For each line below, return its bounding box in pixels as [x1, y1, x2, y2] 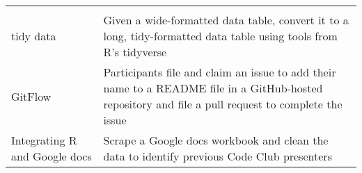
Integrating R [11, 132, 77, 148]
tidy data [11, 28, 56, 44]
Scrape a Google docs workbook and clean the [103, 132, 329, 148]
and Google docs [11, 148, 92, 164]
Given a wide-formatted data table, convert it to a [103, 12, 349, 28]
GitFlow [11, 88, 52, 104]
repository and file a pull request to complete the [103, 96, 343, 112]
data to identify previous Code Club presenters [103, 148, 332, 164]
